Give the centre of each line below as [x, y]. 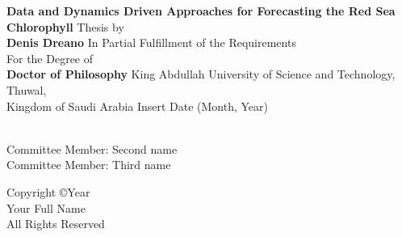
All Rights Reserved [56, 224]
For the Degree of [50, 58]
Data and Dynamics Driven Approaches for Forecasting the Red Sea [201, 11]
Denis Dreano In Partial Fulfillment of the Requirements [151, 42]
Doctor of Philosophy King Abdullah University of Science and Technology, [201, 74]
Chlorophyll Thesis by [65, 26]
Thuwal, [27, 89]
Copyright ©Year [48, 191]
